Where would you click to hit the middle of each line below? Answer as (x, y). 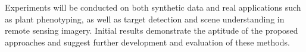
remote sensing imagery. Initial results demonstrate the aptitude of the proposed (152, 30)
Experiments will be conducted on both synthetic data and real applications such (153, 7)
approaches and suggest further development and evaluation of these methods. (147, 42)
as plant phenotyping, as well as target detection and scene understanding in (145, 19)
